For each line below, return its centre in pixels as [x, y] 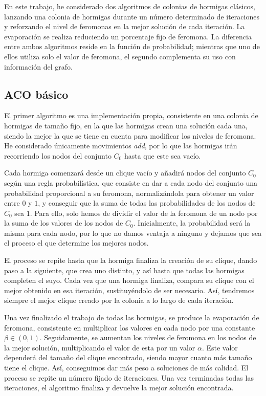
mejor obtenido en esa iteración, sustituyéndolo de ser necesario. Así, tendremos [129, 290]
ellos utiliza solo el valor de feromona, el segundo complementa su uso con [120, 56]
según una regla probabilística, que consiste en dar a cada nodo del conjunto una [131, 182]
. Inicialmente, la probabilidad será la [192, 223]
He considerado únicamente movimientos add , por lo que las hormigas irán [121, 146]
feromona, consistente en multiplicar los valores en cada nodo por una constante [130, 327]
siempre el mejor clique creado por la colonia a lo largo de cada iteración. [119, 300]
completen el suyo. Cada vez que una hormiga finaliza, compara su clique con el [129, 280]
